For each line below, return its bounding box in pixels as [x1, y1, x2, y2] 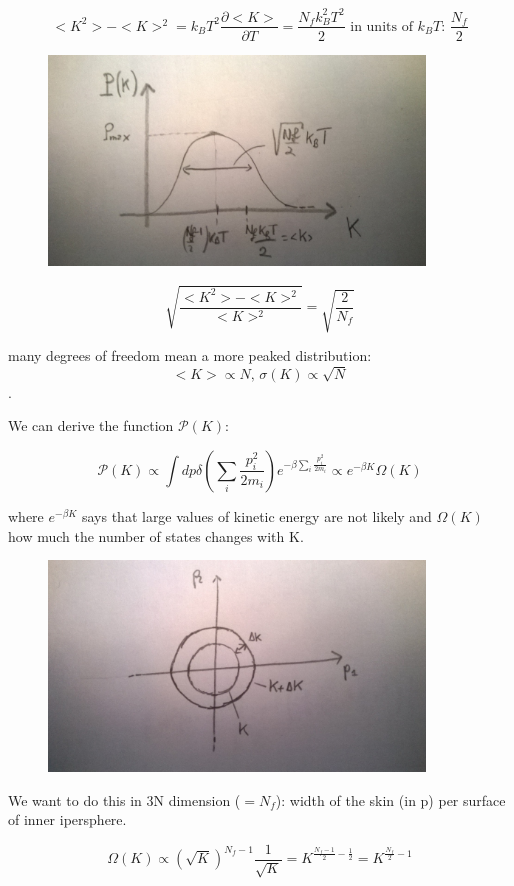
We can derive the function [8, 415, 174, 436]
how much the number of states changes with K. [8, 525, 304, 546]
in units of [350, 19, 413, 34]
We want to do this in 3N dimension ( [8, 789, 241, 810]
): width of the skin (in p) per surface [275, 789, 506, 810]
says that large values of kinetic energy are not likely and [81, 505, 432, 526]
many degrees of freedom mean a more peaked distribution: [8, 345, 372, 366]
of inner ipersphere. [8, 809, 127, 830]
